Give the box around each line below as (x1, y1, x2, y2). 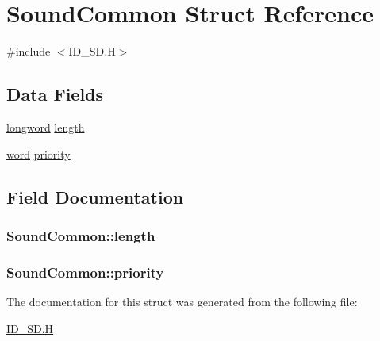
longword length (6, 118, 85, 135)
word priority (6, 145, 71, 162)
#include (6, 43, 51, 59)
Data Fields (6, 82, 104, 106)
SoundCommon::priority (6, 262, 164, 282)
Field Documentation (6, 184, 184, 209)
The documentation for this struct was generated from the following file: (6, 293, 358, 309)
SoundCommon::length (6, 225, 155, 245)
